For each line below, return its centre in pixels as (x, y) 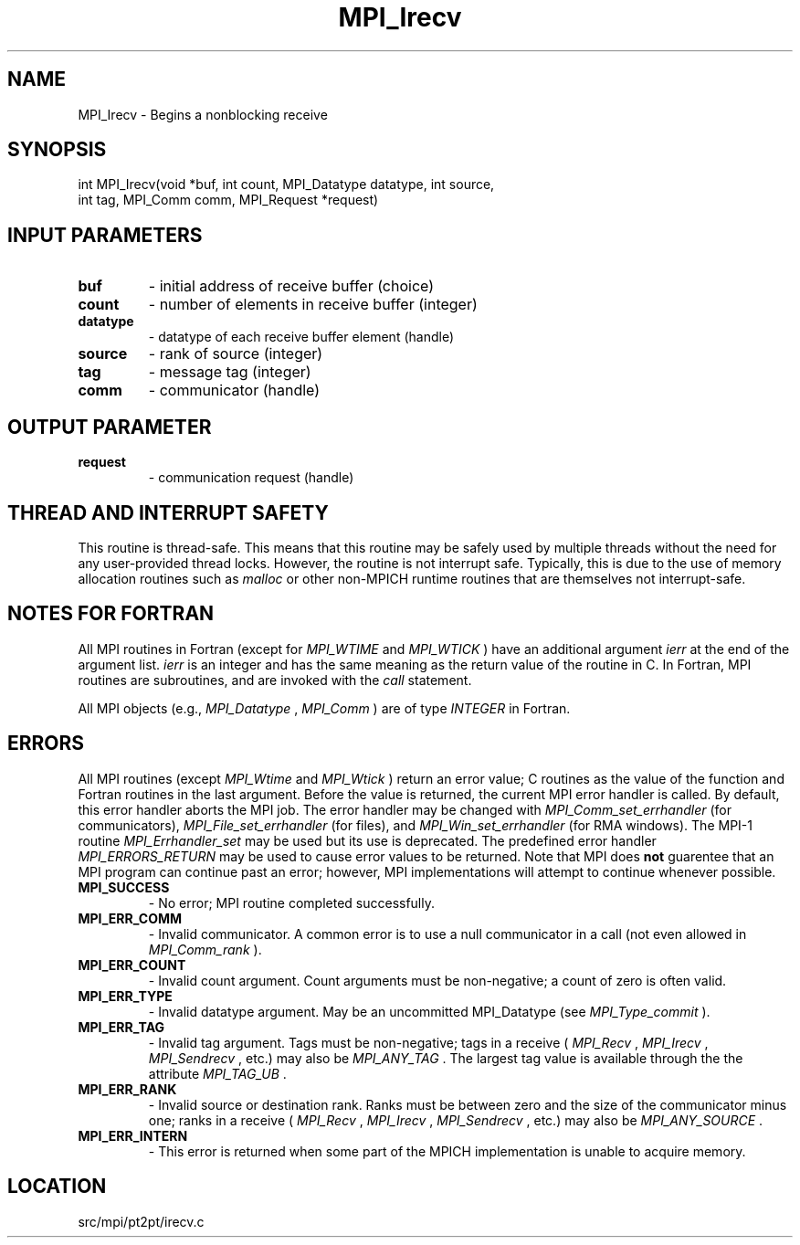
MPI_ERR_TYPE (125, 996)
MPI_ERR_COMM (130, 918)
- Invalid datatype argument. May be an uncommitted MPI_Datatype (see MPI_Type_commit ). (429, 1011)
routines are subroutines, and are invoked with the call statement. (275, 680)
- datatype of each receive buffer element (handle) (301, 337)
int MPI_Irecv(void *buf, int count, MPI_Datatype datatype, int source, (286, 185)
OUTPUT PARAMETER (110, 427)
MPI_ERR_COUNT (132, 965)
